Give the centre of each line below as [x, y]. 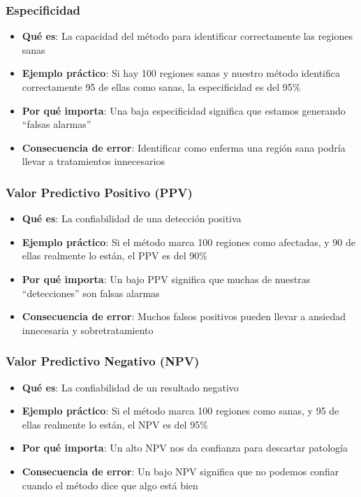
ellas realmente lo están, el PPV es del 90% [115, 255]
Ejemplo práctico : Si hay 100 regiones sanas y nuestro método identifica [181, 73]
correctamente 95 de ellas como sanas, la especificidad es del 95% [161, 87]
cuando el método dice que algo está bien [110, 485]
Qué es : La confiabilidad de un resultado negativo [130, 387]
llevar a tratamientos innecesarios [93, 161]
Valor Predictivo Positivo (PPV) [99, 192]
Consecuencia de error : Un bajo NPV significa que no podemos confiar [180, 471]
